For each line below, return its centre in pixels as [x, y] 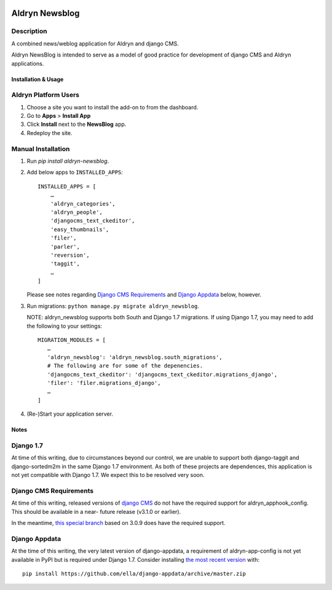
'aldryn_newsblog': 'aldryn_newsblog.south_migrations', [135, 357]
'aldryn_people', [76, 212]
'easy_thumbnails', [80, 229]
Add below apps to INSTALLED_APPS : [75, 173]
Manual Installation [41, 149]
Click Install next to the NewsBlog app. [77, 124]
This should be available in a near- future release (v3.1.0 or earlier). [96, 511]
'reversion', [70, 255]
